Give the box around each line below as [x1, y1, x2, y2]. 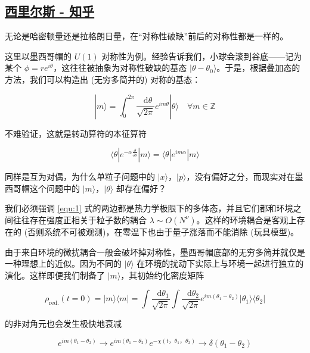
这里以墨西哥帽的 [5, 49, 72, 62]
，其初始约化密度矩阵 [120, 268, 204, 281]
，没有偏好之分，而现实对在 [186, 170, 295, 183]
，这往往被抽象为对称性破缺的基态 [53, 61, 187, 74]
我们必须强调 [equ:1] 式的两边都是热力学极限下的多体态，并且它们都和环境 [5, 202, 293, 214]
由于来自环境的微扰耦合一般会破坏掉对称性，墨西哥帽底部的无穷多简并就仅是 [5, 245, 305, 258]
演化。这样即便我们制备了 [5, 268, 105, 281]
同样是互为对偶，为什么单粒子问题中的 [5, 170, 155, 183]
